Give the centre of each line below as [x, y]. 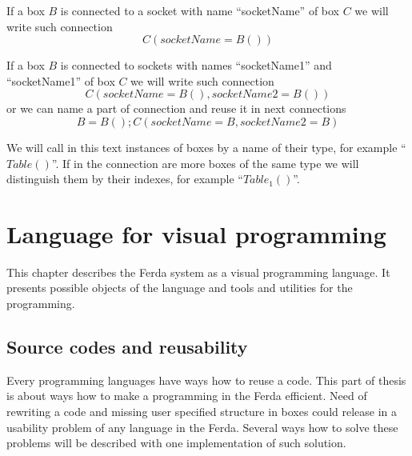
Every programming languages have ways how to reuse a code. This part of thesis [206, 380]
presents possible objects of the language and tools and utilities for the [180, 288]
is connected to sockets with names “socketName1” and [196, 65]
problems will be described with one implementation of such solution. [176, 443]
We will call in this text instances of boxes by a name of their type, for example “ [206, 147]
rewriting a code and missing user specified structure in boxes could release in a [202, 412]
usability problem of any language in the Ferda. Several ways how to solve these [202, 427]
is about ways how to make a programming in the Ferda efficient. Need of [187, 396]
